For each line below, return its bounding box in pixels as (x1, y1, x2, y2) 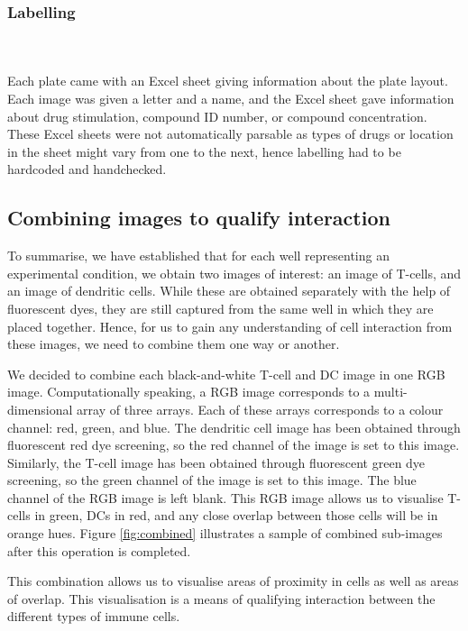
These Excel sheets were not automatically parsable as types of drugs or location (7, 124, 454, 143)
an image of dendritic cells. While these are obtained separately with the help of (7, 281, 451, 300)
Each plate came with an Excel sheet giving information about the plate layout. (7, 71, 448, 90)
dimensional (7, 399, 73, 418)
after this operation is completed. (7, 541, 191, 560)
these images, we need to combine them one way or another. (7, 334, 340, 353)
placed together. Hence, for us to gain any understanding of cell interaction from (7, 316, 453, 335)
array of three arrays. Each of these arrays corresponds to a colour (77, 399, 444, 418)
